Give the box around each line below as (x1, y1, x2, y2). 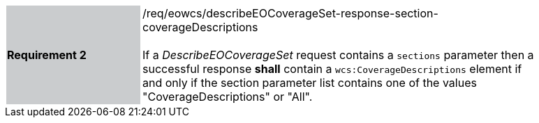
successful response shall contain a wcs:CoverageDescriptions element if (142, 62, 522, 76)
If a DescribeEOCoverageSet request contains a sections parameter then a (142, 48, 534, 62)
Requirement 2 (7, 48, 87, 62)
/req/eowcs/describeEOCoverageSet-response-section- (142, 6, 438, 20)
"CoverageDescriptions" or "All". (142, 90, 313, 104)
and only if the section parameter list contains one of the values (142, 76, 477, 90)
